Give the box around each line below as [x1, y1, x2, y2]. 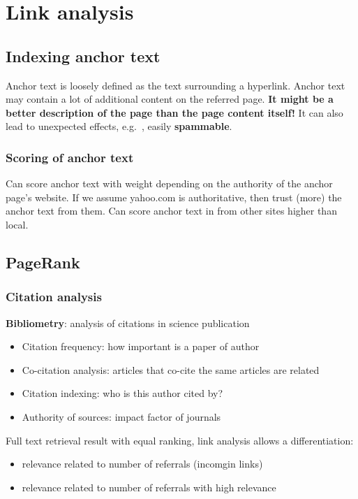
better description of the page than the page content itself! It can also [6, 105, 343, 120]
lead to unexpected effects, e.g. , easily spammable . [6, 119, 232, 133]
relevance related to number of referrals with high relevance [22, 479, 276, 494]
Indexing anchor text [6, 45, 161, 66]
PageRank [6, 251, 80, 273]
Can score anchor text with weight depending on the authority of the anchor [6, 176, 333, 191]
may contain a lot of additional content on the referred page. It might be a [6, 92, 334, 106]
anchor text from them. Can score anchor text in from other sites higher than [6, 203, 337, 218]
